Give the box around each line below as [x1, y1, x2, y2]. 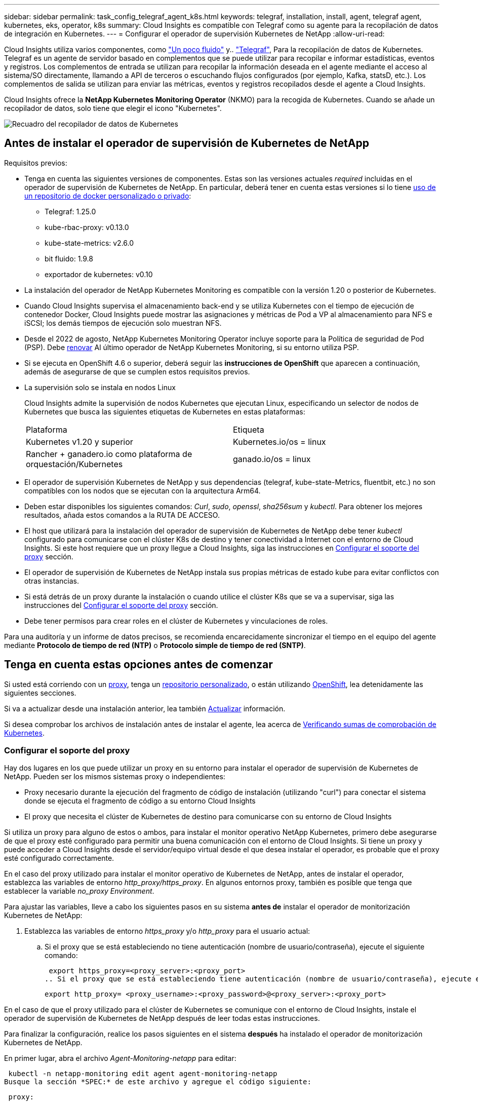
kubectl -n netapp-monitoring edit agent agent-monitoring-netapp [8, 1070, 277, 1078]
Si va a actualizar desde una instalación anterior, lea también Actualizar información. [4, 704, 286, 713]
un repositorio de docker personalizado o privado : [24, 191, 191, 200]
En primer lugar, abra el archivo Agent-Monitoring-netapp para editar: [4, 1054, 236, 1063]
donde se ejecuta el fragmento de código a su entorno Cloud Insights [24, 796, 256, 806]
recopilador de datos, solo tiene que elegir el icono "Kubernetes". [4, 104, 222, 112]
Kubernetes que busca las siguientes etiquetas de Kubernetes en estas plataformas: [24, 407, 305, 416]
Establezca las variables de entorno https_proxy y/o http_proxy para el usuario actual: [24, 927, 310, 936]
